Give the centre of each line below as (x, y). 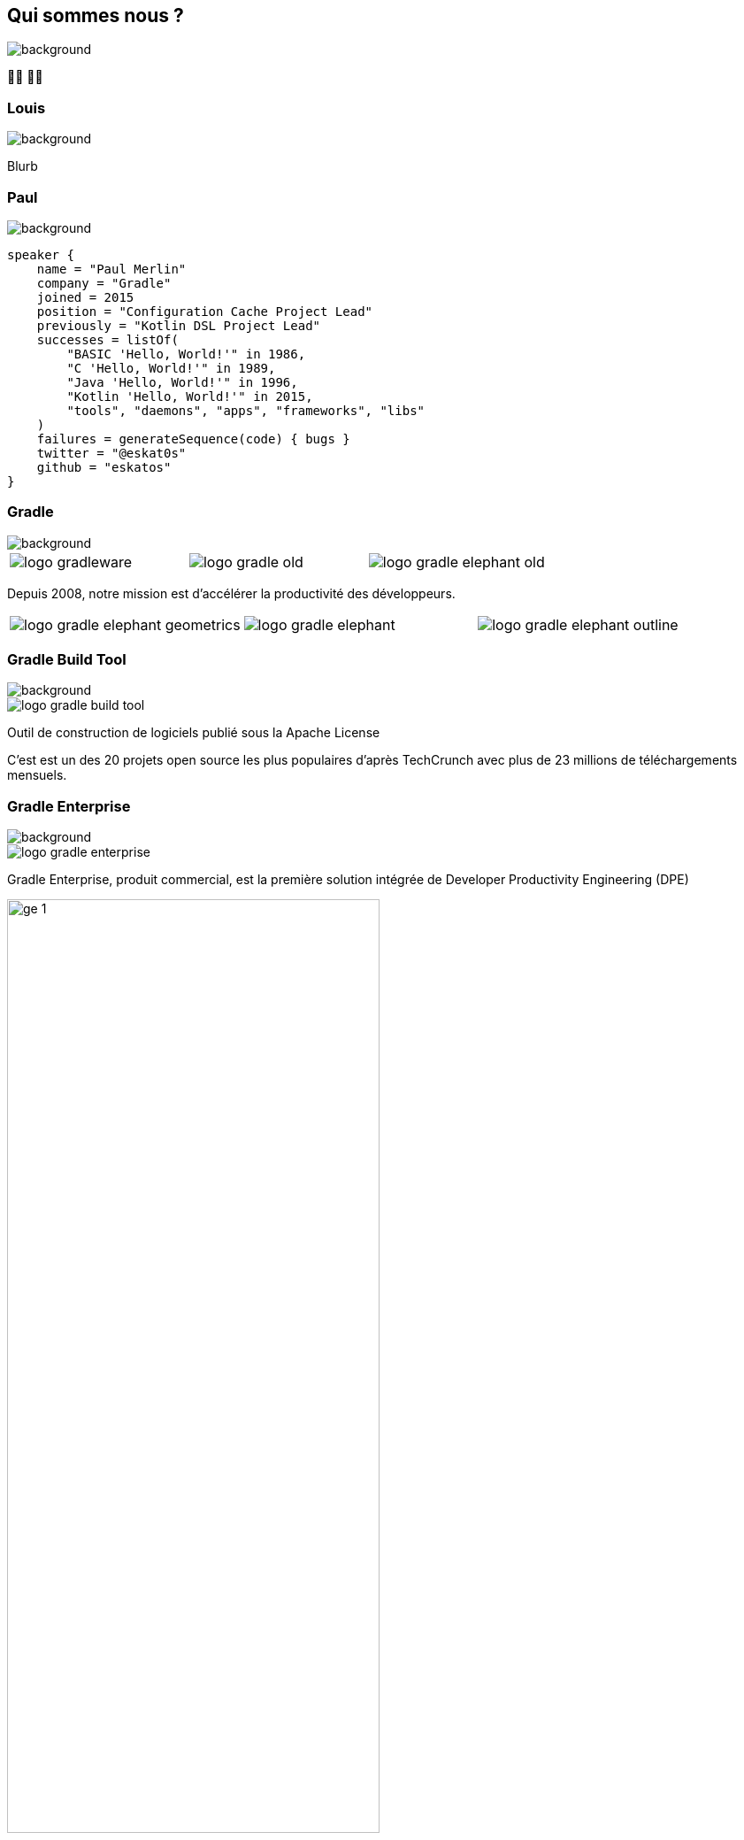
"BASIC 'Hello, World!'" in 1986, (186, 354)
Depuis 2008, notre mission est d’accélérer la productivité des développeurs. (231, 593)
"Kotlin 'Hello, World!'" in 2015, (190, 396)
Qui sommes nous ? (96, 15)
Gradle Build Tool (67, 660)
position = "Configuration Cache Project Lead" (205, 311)
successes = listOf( (107, 339)
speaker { (41, 254)
